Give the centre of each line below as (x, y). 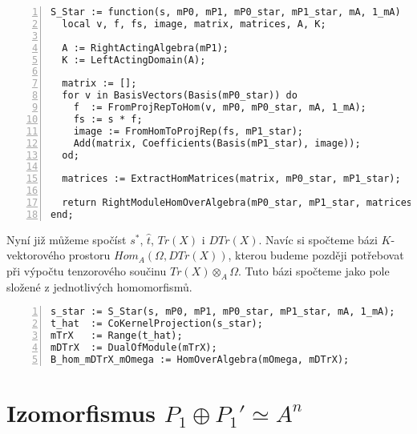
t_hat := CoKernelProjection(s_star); (157, 324)
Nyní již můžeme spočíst (67, 239)
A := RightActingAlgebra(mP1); (145, 48)
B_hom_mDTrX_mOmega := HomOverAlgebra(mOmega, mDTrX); (200, 359)
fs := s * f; (108, 119)
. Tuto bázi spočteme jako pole (314, 270)
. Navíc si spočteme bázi (318, 239)
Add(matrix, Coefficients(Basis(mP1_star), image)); (217, 143)
